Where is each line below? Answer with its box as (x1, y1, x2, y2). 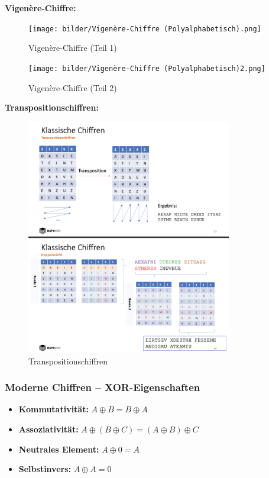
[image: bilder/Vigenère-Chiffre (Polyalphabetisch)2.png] (28, 64, 265, 73)
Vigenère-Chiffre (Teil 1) (28, 41, 117, 54)
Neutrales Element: (18, 443, 99, 455)
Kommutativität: (18, 403, 89, 415)
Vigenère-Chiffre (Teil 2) (28, 81, 117, 93)
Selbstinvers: (18, 463, 71, 475)
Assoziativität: (18, 422, 79, 435)
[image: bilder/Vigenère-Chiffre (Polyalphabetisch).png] (28, 24, 261, 33)
